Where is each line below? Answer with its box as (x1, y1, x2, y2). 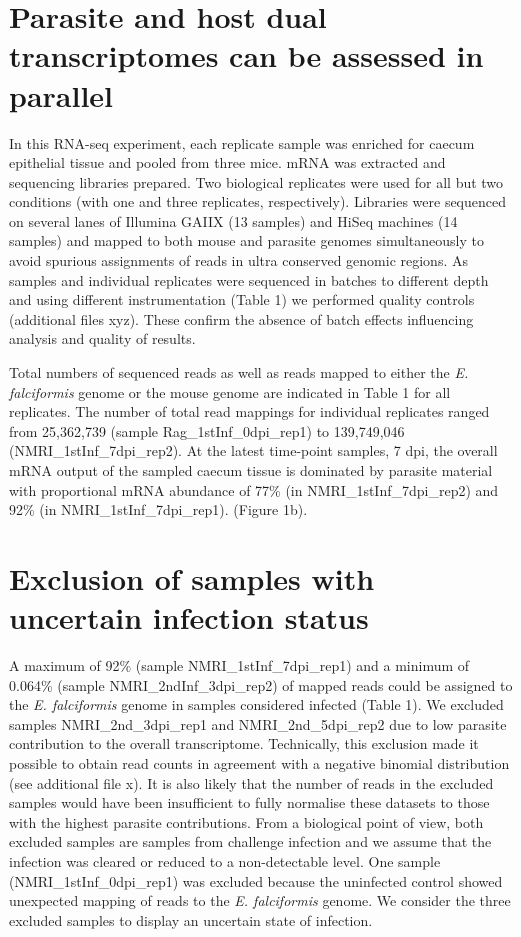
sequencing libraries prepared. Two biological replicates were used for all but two (9, 171, 504, 192)
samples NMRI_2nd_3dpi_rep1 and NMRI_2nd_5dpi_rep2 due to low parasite (9, 713, 507, 734)
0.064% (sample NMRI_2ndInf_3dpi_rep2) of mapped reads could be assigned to (9, 674, 513, 695)
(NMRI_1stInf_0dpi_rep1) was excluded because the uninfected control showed (9, 870, 503, 891)
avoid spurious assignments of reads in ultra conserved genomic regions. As (9, 250, 468, 271)
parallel (9, 74, 114, 115)
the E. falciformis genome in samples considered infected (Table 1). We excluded (9, 694, 504, 715)
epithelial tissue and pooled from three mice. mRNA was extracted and (9, 152, 446, 173)
